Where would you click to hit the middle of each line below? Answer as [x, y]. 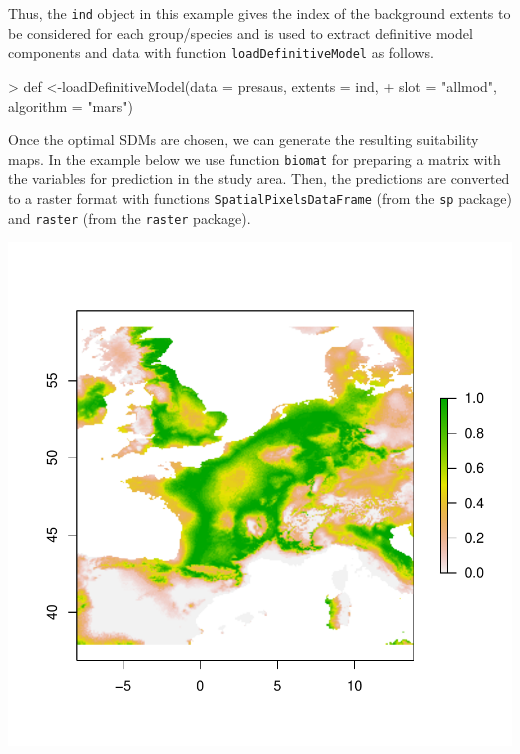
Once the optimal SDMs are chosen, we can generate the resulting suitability [243, 139]
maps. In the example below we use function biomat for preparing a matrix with [254, 158]
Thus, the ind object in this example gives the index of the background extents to [259, 13]
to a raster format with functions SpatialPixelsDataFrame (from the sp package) [260, 197]
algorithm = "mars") [70, 105]
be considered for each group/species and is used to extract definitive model [240, 32]
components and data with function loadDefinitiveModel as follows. [221, 52]
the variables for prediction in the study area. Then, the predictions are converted [259, 178]
